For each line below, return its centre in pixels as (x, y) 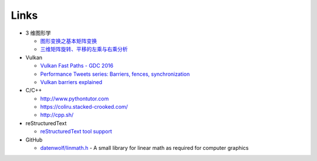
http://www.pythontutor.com (75, 98)
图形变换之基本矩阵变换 (68, 41)
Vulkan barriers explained (71, 82)
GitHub (34, 140)
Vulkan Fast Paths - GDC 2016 (77, 66)
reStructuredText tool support (76, 132)
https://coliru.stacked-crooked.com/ (84, 107)
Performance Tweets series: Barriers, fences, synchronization (115, 74)
